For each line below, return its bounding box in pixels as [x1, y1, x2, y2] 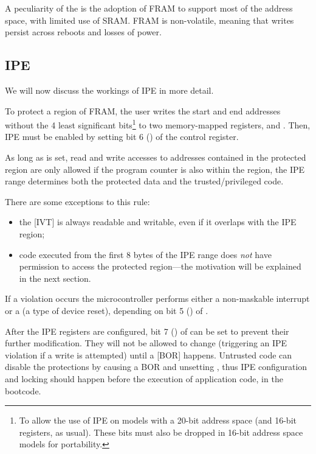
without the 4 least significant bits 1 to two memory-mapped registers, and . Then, [5, 117, 311, 131]
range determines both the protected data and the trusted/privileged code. [5, 175, 284, 187]
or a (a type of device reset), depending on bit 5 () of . [5, 304, 208, 316]
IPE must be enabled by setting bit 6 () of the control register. [5, 130, 239, 143]
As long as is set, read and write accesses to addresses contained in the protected [5, 151, 306, 164]
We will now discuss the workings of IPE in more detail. [5, 83, 214, 96]
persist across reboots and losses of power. [5, 26, 162, 38]
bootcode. [5, 384, 41, 397]
